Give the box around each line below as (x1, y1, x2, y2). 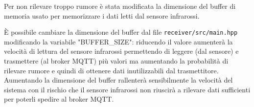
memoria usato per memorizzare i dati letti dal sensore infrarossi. (4, 10, 200, 21)
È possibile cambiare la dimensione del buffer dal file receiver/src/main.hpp (4, 27, 238, 37)
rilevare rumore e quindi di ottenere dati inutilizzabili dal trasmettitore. (4, 65, 219, 75)
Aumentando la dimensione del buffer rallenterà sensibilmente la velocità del (4, 75, 233, 85)
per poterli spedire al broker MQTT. (4, 94, 114, 104)
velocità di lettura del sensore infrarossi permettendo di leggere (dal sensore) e (4, 46, 239, 56)
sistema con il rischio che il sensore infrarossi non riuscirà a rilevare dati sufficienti (4, 84, 251, 94)
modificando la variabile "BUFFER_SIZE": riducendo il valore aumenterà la (4, 36, 233, 46)
